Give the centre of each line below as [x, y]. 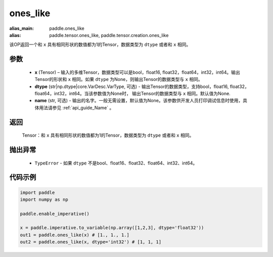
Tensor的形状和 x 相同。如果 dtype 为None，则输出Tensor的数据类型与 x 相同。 [119, 79]
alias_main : [21, 28]
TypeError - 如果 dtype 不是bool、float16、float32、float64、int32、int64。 [116, 163]
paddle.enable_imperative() [55, 213]
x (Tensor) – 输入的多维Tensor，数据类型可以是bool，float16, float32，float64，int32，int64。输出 [137, 72]
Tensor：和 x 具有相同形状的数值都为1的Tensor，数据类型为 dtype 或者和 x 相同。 [108, 135]
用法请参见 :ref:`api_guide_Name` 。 [76, 108]
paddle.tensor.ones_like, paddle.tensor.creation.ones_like [109, 35]
